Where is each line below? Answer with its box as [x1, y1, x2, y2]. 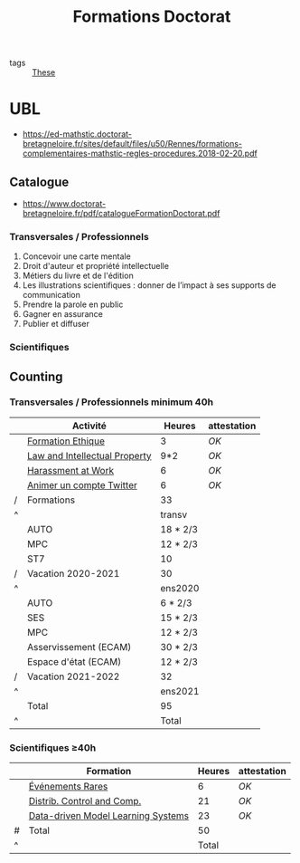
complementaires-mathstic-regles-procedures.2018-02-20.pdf [22, 148, 258, 159]
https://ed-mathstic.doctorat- [22, 129, 133, 139]
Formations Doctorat [72, 6, 231, 27]
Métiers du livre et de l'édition [22, 270, 134, 282]
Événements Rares [28, 781, 108, 793]
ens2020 [160, 581, 200, 594]
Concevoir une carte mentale [22, 251, 131, 262]
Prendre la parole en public [22, 299, 124, 310]
